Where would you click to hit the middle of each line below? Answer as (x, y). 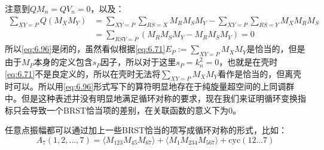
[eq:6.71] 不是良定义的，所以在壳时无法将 (83, 73)
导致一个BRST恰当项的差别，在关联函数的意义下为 (129, 110)
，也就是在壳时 (248, 62)
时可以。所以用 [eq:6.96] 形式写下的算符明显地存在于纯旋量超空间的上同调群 (150, 86)
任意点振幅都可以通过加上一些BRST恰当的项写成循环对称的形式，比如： (146, 130)
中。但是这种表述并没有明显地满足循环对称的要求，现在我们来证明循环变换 (151, 98)
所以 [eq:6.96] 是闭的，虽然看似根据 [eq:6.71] (85, 49)
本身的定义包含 (63, 62)
